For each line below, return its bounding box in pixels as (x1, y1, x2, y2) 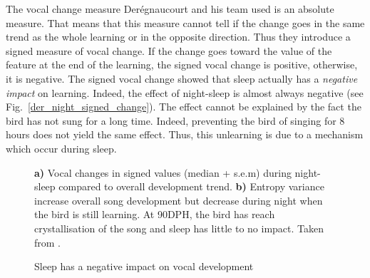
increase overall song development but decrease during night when (34, 192, 323, 207)
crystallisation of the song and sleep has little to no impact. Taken (34, 220, 324, 235)
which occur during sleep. (6, 140, 117, 155)
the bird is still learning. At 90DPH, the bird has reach (34, 207, 275, 222)
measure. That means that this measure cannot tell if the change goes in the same (6, 15, 365, 30)
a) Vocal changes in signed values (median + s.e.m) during (34, 165, 292, 180)
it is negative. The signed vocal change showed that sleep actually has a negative (6, 71, 358, 86)
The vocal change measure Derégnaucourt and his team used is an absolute (6, 1, 334, 16)
